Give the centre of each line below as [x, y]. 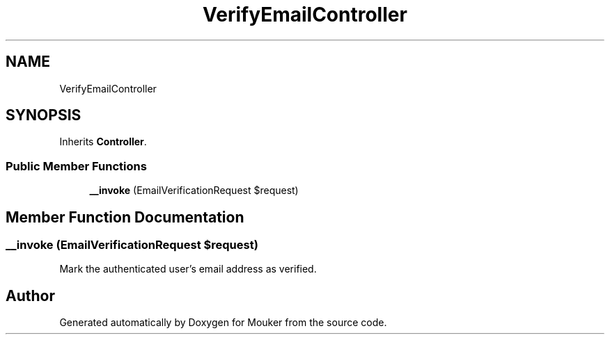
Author [30, 296]
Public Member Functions [76, 166]
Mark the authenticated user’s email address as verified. [188, 269]
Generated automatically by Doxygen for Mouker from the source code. [223, 323]
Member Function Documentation [125, 217]
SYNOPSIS [44, 115]
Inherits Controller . [103, 142]
